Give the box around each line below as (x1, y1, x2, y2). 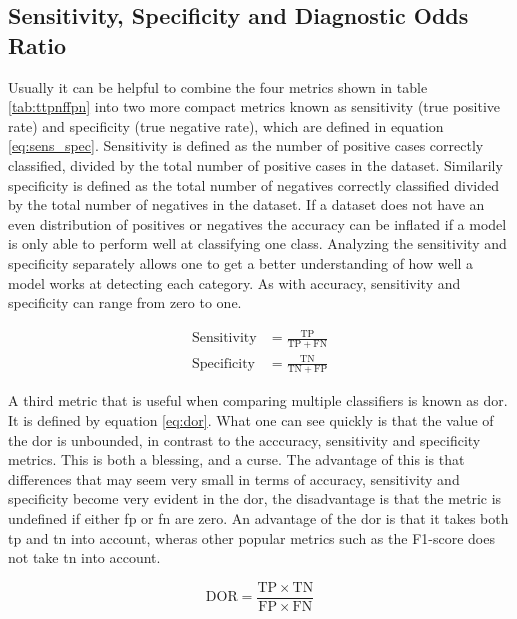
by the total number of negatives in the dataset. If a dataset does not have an (8, 194, 485, 215)
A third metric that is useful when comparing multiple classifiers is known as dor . (8, 390, 508, 411)
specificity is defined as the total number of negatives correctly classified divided (8, 174, 499, 195)
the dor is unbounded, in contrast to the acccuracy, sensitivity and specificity (8, 429, 481, 450)
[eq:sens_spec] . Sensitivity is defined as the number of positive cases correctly (8, 135, 484, 156)
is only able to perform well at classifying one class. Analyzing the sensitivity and (8, 233, 507, 254)
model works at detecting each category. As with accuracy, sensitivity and (8, 272, 461, 293)
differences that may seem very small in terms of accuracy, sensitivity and (8, 468, 460, 489)
